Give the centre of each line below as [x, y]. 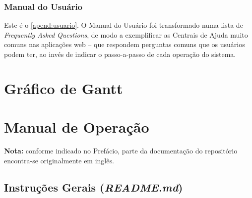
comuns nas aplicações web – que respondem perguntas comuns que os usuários [125, 44]
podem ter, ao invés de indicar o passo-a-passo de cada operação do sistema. [120, 54]
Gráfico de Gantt [63, 88]
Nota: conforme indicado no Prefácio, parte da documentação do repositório [121, 151]
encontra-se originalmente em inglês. [59, 160]
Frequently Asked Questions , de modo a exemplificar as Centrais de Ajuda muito [126, 34]
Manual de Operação [77, 127]
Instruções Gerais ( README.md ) [94, 187]
